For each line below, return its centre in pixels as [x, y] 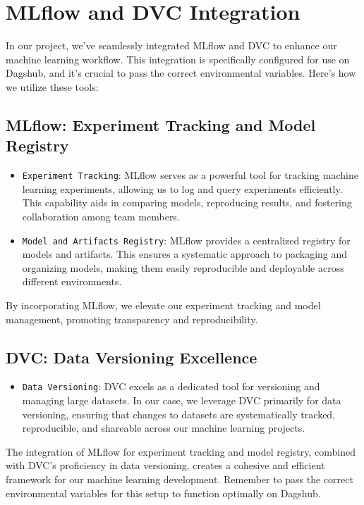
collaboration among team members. [101, 216]
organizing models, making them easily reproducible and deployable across [183, 267]
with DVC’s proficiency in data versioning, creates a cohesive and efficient [165, 465]
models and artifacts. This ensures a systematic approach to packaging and [185, 254]
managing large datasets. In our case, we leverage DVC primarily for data [182, 400]
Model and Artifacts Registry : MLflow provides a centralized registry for [186, 240]
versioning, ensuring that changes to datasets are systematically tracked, [179, 414]
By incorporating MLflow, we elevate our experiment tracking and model [163, 305]
